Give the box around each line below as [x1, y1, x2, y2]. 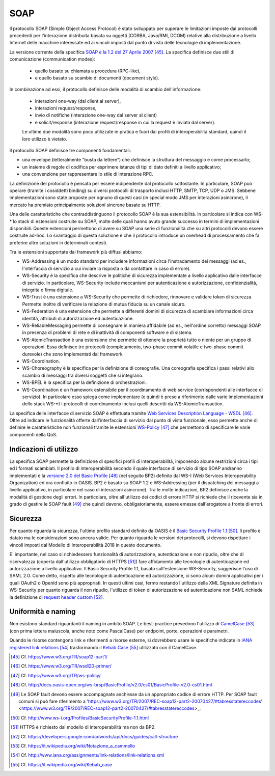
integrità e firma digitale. [22, 287, 74, 293]
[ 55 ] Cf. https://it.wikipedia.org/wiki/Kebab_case [11, 761, 113, 767]
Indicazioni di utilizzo [9, 445, 78, 453]
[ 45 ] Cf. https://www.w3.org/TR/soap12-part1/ [11, 654, 108, 659]
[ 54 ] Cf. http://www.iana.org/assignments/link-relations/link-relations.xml [11, 752, 164, 758]
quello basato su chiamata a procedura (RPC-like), [35, 68, 141, 74]
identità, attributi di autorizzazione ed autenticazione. [22, 315, 134, 321]
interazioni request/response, [35, 105, 97, 112]
